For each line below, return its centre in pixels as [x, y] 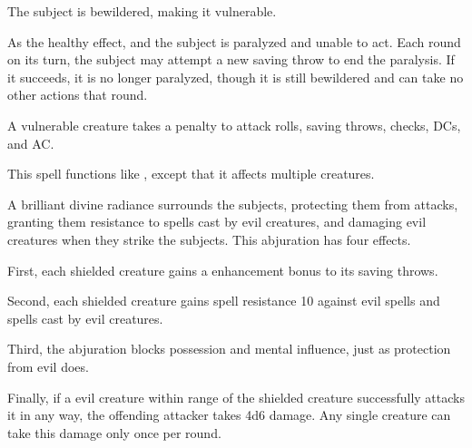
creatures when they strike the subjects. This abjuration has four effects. [209, 239]
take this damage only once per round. [114, 432]
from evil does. [48, 366]
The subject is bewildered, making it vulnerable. [142, 11]
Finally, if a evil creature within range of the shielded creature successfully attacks [236, 397]
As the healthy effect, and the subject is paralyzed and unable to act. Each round [234, 41]
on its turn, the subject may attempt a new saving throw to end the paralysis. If [231, 59]
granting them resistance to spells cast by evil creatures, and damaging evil [217, 222]
